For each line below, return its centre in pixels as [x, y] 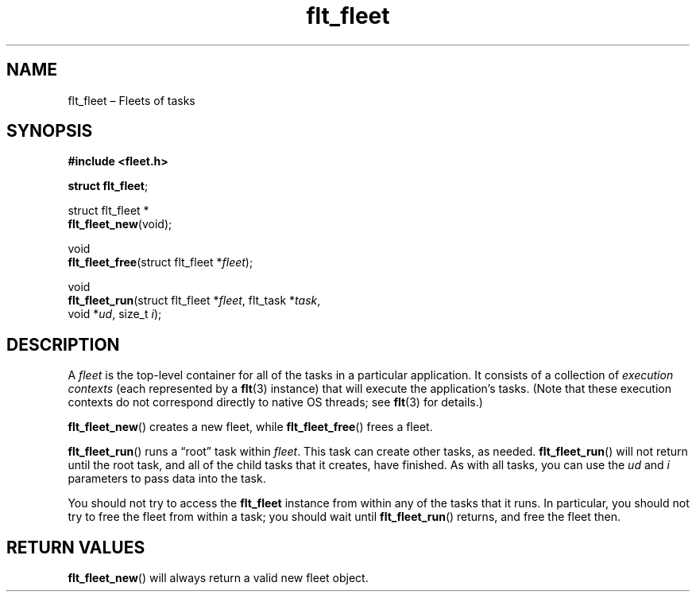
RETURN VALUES [76, 547]
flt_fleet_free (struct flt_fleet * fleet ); [160, 262]
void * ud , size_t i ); [115, 314]
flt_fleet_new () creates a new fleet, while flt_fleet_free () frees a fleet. [250, 427]
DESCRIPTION [63, 344]
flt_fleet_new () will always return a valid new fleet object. [218, 578]
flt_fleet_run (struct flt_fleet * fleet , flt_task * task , [194, 301]
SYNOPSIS [50, 131]
